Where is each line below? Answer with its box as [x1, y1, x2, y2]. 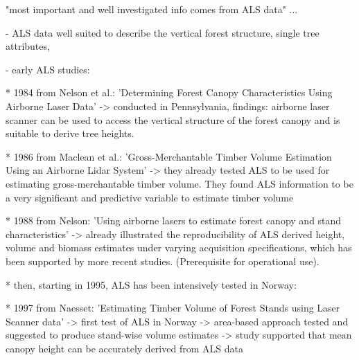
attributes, [6, 39, 50, 53]
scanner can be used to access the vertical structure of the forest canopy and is [6, 112, 340, 127]
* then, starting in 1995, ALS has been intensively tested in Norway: [6, 277, 297, 291]
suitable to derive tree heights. [6, 126, 134, 141]
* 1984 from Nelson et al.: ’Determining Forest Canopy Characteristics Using [6, 85, 333, 100]
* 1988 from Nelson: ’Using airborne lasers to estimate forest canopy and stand [6, 213, 342, 228]
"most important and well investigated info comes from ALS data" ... [6, 2, 298, 16]
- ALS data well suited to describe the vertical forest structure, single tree [6, 25, 319, 39]
